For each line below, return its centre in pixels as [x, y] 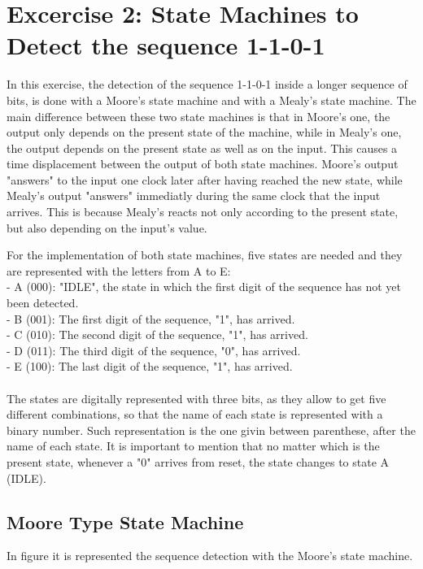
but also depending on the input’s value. [107, 227]
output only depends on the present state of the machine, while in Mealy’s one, [204, 132]
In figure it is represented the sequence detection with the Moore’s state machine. [210, 556]
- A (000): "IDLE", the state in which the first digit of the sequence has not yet [204, 287]
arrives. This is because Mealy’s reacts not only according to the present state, [203, 212]
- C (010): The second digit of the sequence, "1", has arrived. [157, 334]
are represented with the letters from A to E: [119, 270]
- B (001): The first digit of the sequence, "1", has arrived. [151, 318]
